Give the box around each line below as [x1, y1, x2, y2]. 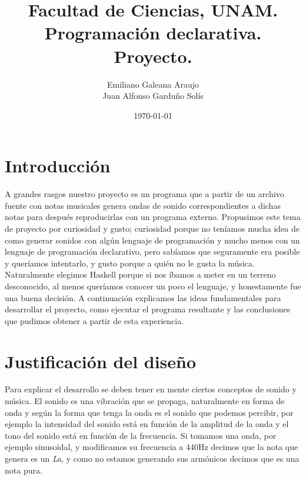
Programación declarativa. [44, 21, 262, 45]
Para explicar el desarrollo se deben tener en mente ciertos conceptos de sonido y [5, 383, 297, 395]
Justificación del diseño [5, 349, 197, 373]
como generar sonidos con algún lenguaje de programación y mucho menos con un [5, 234, 300, 246]
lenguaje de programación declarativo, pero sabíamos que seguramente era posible [5, 245, 300, 258]
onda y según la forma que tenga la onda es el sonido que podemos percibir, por [5, 406, 294, 418]
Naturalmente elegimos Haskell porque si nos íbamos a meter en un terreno [5, 268, 276, 281]
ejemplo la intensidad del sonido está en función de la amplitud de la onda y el [5, 418, 289, 430]
